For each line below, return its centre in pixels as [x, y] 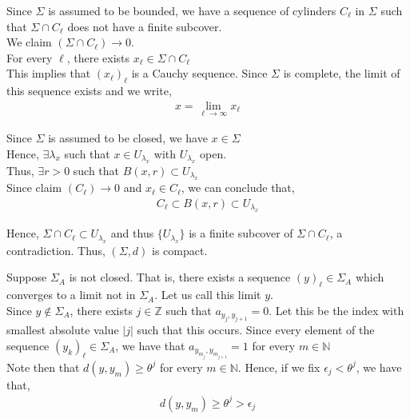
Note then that [43, 367]
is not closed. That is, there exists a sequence [180, 277]
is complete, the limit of [342, 73]
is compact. [180, 250]
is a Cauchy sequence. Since [199, 73]
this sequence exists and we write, [89, 91]
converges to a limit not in [71, 295]
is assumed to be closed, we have [128, 138]
